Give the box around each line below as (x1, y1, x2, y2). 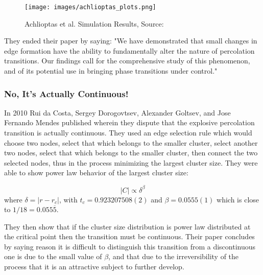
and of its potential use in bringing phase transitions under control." (4, 65, 218, 76)
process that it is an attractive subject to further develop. (4, 261, 184, 272)
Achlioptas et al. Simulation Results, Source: (25, 18, 164, 29)
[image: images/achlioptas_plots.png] (25, 4, 156, 11)
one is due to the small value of (4, 251, 102, 262)
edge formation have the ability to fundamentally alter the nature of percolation (4, 45, 255, 56)
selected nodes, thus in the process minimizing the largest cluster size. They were (4, 157, 258, 168)
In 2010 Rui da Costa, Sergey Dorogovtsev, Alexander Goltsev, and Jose (4, 107, 231, 118)
